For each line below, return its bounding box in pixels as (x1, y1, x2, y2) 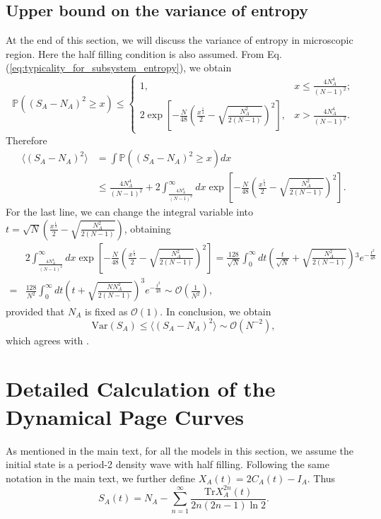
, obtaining (124, 221, 171, 235)
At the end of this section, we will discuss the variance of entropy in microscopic (6, 33, 353, 47)
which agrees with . (6, 332, 89, 347)
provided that (6, 303, 65, 318)
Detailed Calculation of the (6, 374, 276, 403)
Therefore (6, 132, 47, 147)
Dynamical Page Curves (6, 402, 244, 431)
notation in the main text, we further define (6, 470, 196, 485)
